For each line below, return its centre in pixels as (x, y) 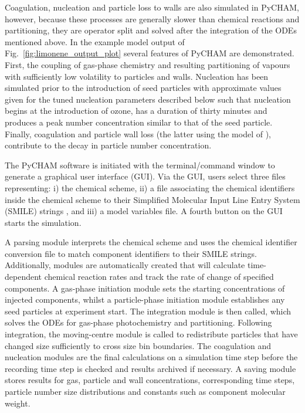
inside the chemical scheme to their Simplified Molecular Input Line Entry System (152, 199)
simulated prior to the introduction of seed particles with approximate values (143, 88)
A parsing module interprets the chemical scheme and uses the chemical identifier (151, 242)
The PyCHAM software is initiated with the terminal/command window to (140, 165)
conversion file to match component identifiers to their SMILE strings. (131, 253)
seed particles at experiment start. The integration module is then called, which (148, 311)
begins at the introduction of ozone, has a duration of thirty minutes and (136, 111)
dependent (23, 277)
